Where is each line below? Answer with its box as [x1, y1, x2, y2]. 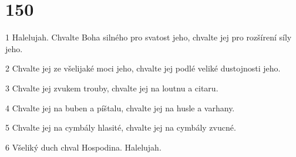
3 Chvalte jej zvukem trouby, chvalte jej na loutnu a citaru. [5, 81, 218, 94]
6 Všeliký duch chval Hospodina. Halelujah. [5, 141, 162, 153]
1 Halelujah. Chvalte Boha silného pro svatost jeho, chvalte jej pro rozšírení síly [5, 31, 292, 43]
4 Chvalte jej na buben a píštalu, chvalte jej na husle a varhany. [5, 101, 235, 114]
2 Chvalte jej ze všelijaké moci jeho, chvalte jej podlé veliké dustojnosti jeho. [5, 62, 281, 74]
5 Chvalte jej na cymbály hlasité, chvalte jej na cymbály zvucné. [5, 121, 236, 134]
